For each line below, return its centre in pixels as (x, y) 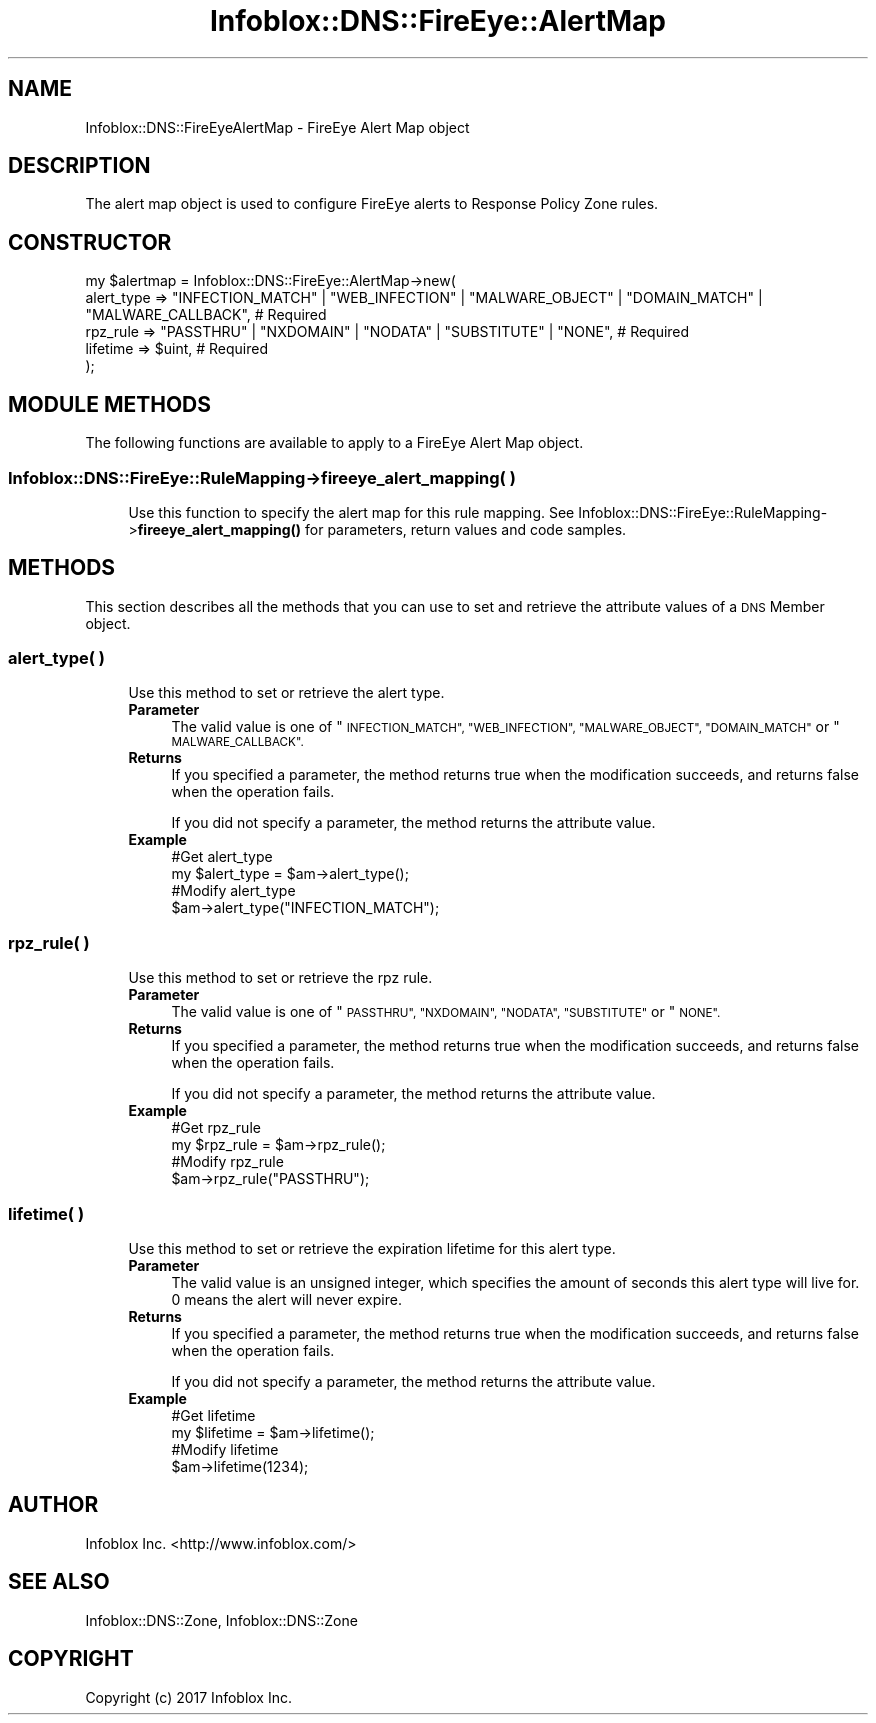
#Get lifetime (213, 1415)
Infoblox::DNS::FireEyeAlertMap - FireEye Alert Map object (277, 127)
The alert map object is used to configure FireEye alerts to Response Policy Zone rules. (372, 204)
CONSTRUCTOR (90, 242)
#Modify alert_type (233, 891)
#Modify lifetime (225, 1449)
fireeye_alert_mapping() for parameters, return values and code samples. (382, 529)
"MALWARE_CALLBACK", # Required (206, 315)
